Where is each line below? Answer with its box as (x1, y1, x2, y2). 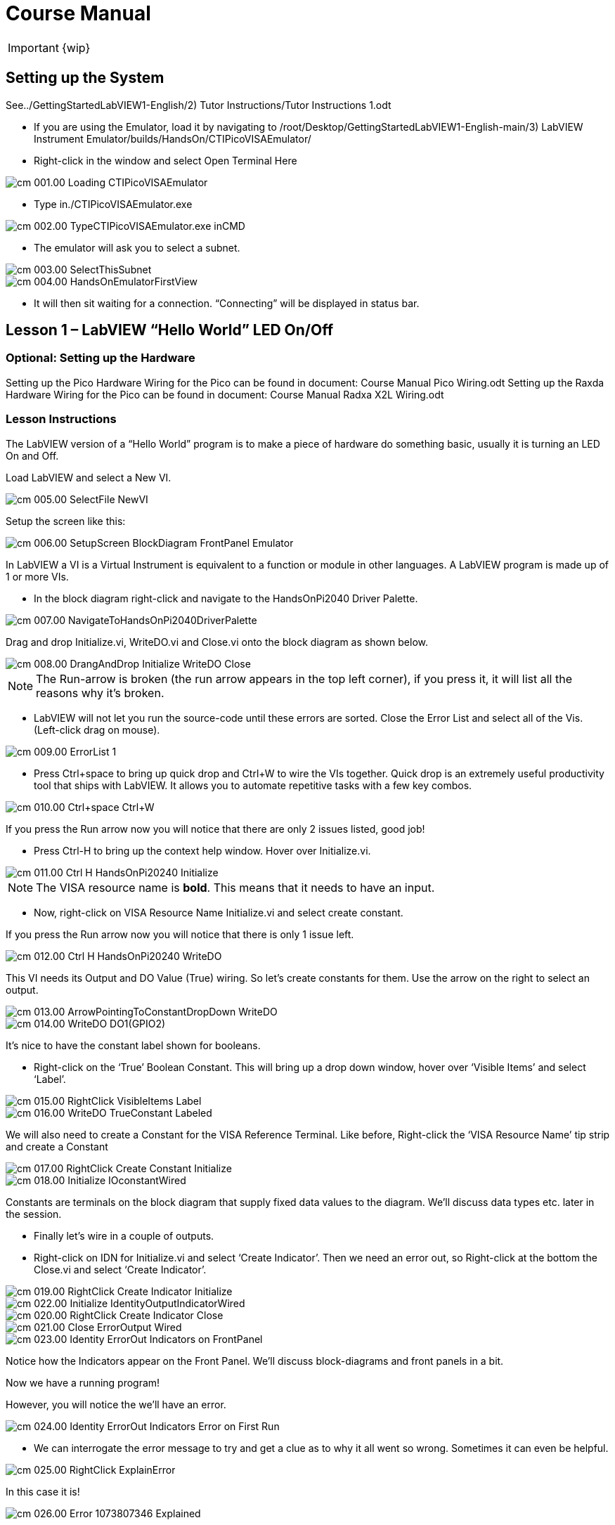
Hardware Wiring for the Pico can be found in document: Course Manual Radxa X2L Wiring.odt (6, 388, 444, 401)
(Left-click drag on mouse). (34, 723, 160, 736)
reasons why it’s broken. (36, 685, 164, 700)
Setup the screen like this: (6, 514, 126, 527)
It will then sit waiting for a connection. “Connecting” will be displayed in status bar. (34, 297, 420, 309)
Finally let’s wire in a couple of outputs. (34, 1229, 214, 1242)
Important (8, 40, 59, 55)
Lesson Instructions (6, 412, 117, 427)
